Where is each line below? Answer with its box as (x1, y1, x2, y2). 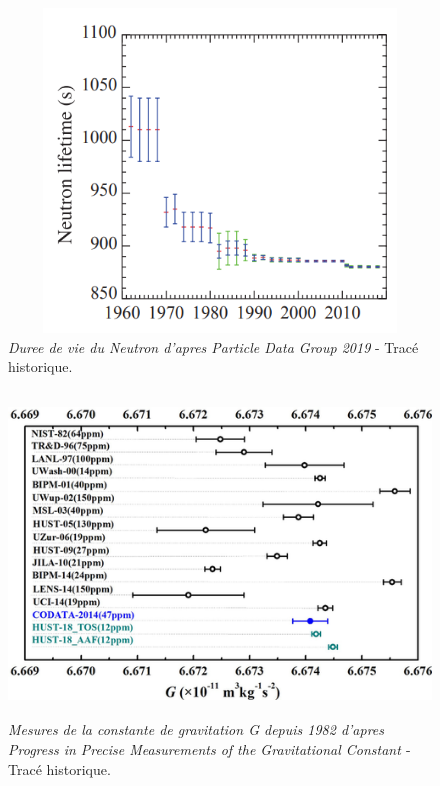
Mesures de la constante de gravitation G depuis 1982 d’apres (8, 719, 385, 740)
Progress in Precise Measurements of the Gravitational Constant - (8, 739, 411, 760)
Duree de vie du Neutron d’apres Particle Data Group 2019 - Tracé (8, 336, 419, 357)
